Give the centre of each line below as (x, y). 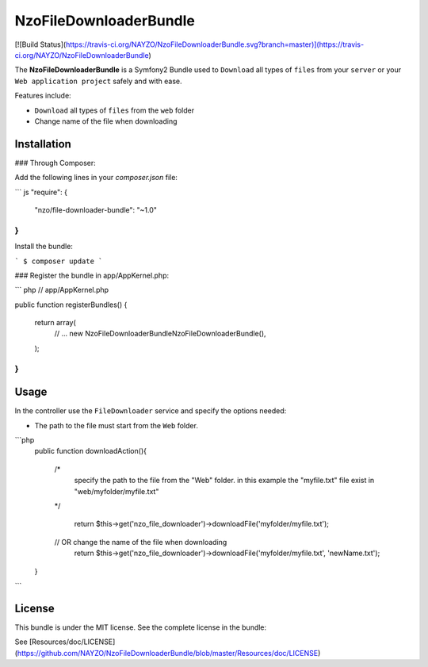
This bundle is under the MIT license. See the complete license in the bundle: (141, 627)
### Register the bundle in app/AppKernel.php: (92, 275)
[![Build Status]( (40, 44)
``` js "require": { (41, 192)
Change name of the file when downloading (106, 121)
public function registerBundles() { (71, 305)
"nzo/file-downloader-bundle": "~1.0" (96, 209)
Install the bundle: (44, 247)
